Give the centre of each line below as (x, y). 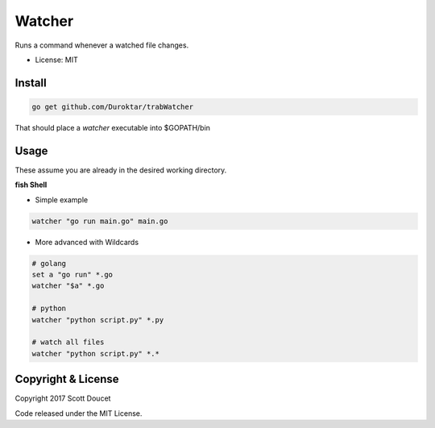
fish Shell (31, 185)
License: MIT (56, 60)
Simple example (62, 199)
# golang (49, 263)
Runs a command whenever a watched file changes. (102, 45)
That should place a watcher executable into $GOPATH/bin (113, 127)
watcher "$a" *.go (68, 286)
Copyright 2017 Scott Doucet (63, 398)
